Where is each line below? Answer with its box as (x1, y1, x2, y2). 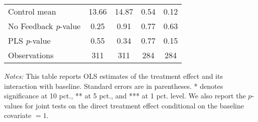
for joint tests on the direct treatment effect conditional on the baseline (25, 100, 244, 110)
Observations (8, 49, 54, 61)
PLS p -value (8, 35, 51, 46)
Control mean (8, 6, 56, 17)
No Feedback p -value (8, 20, 81, 32)
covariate (4, 110, 32, 120)
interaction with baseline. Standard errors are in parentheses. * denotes (4, 80, 223, 91)
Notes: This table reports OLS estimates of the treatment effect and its (4, 71, 223, 81)
